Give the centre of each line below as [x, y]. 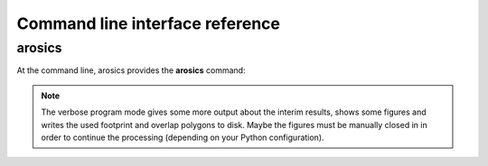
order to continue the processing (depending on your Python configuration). [183, 137]
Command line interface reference [148, 23]
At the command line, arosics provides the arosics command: [131, 70]
